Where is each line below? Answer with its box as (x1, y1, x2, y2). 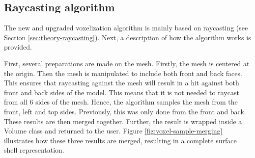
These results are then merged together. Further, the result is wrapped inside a (4, 116, 242, 126)
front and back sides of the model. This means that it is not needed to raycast (4, 87, 239, 97)
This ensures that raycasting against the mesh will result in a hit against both (4, 78, 239, 88)
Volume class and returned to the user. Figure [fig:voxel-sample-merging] (4, 126, 223, 136)
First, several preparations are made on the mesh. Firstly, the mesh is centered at (4, 58, 250, 68)
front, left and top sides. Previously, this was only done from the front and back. (4, 106, 246, 116)
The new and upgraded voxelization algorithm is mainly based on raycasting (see (4, 23, 248, 33)
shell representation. (4, 145, 64, 155)
